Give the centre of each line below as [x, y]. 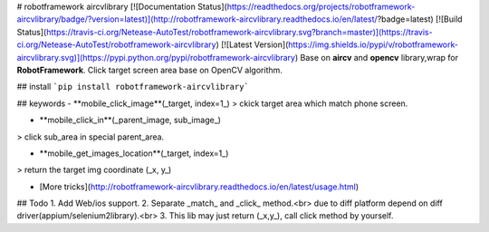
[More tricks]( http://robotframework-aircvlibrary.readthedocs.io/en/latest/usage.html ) [199, 187]
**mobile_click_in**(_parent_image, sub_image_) [130, 120]
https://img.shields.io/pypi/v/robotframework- [374, 44]
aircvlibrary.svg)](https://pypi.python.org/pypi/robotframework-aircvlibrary [156, 57]
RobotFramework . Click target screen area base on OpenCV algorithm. [149, 70]
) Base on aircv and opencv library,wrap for [377, 57]
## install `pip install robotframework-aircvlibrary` [133, 87]
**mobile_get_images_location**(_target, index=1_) [134, 153]
